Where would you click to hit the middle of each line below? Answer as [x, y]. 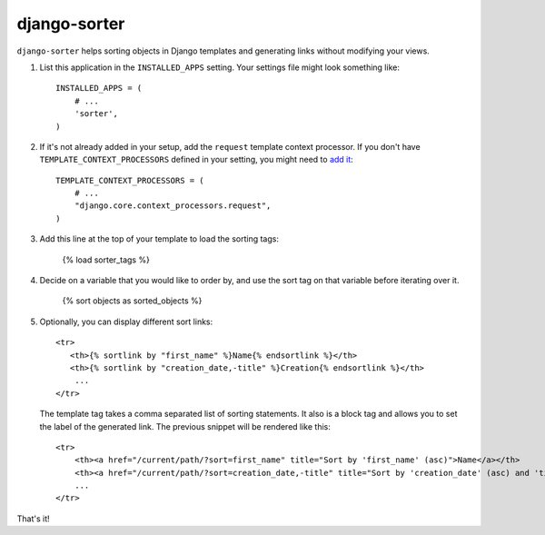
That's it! [33, 519]
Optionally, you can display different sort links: [126, 322]
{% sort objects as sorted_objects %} [132, 301]
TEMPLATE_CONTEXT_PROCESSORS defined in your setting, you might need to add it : [196, 160]
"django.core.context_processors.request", [173, 206]
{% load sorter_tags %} [106, 260]
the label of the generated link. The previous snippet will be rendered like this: [185, 426]
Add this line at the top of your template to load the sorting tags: [159, 239]
